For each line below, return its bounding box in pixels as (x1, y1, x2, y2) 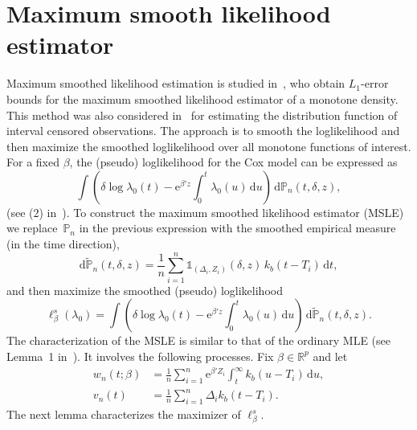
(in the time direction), (6, 235, 120, 252)
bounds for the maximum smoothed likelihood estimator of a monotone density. (6, 90, 399, 107)
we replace (6, 219, 58, 236)
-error (361, 75, 389, 92)
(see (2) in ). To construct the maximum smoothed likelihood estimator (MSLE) (6, 203, 404, 220)
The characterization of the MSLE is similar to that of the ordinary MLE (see (6, 332, 390, 349)
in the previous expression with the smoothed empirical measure (79, 219, 396, 236)
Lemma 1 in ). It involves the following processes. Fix (6, 347, 274, 364)
